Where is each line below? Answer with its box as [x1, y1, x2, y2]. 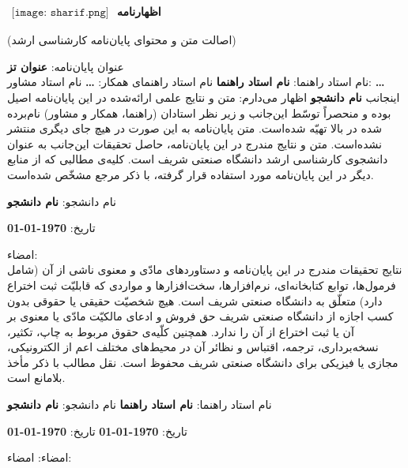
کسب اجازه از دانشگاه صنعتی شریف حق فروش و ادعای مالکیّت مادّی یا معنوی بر [7, 308, 394, 324]
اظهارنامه [116, 3, 161, 20]
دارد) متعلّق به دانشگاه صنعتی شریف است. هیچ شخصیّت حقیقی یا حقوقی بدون [7, 292, 383, 309]
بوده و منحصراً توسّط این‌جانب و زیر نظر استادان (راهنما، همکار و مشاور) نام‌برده [7, 104, 391, 121]
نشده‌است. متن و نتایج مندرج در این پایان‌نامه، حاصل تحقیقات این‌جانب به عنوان [7, 135, 382, 152]
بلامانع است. [7, 369, 66, 386]
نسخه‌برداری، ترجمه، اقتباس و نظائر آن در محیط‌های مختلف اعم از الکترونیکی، [7, 339, 379, 355]
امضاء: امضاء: [7, 449, 72, 466]
